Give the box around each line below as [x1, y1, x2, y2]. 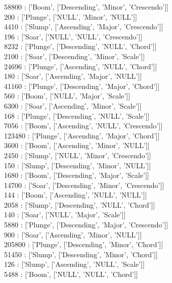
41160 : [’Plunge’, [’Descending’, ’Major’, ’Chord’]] [4, 80, 160, 91]
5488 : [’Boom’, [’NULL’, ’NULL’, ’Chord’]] [4, 269, 138, 279]
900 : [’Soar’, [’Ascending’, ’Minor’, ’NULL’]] [4, 229, 142, 240]
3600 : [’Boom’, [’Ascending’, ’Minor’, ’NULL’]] [4, 140, 150, 151]
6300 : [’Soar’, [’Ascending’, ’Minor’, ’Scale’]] [4, 100, 142, 111]
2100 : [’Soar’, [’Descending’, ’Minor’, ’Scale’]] [4, 51, 145, 61]
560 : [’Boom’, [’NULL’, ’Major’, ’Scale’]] [4, 90, 131, 101]
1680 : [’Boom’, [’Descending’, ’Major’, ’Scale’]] [4, 170, 149, 180]
